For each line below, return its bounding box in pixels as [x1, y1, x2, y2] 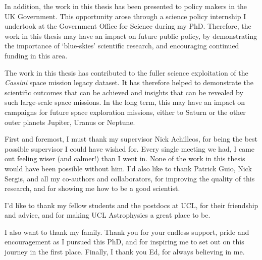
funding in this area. [5, 50, 68, 60]
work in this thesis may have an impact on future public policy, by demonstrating [5, 30, 257, 41]
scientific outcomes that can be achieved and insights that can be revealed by [5, 87, 243, 97]
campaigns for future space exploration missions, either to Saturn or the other [5, 106, 246, 117]
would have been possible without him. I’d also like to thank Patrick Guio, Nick [5, 163, 252, 173]
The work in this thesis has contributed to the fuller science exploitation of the [5, 67, 248, 78]
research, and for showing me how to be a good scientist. [5, 183, 180, 193]
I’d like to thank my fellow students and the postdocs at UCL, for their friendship [5, 200, 258, 210]
